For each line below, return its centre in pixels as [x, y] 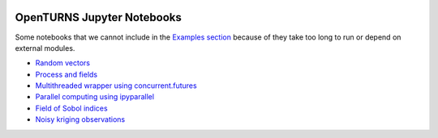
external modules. [45, 48]
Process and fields [66, 74]
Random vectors [63, 63]
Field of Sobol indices [72, 108]
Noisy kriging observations [80, 119]
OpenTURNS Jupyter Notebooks [98, 17]
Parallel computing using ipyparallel [94, 97]
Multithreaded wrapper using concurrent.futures [116, 86]
